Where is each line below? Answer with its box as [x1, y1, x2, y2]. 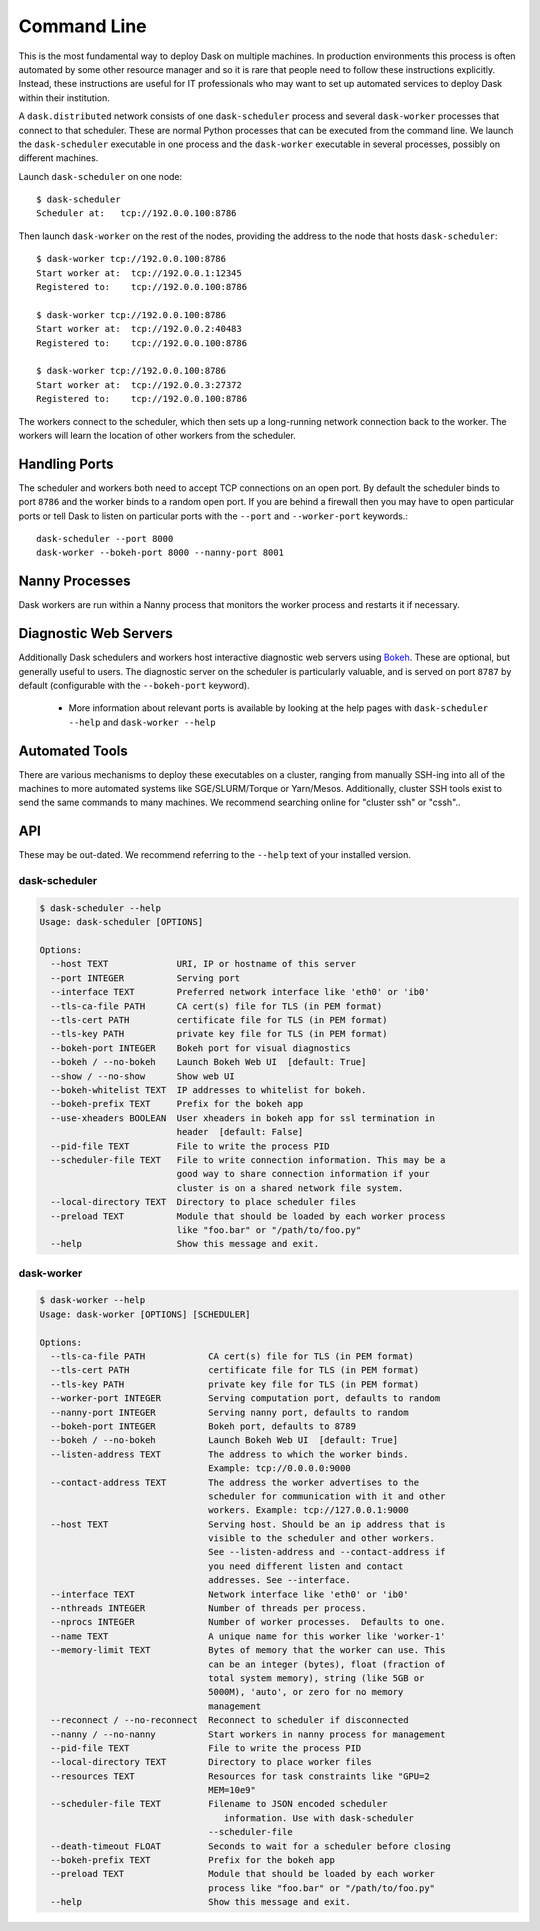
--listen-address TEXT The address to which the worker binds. [50, 1448, 409, 1460]
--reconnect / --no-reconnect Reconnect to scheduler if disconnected [50, 1715, 409, 1726]
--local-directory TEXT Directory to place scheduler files [50, 1196, 357, 1208]
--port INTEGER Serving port [50, 972, 240, 984]
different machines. [18, 152, 99, 164]
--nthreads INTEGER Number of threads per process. [50, 1603, 367, 1614]
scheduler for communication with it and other [208, 1490, 446, 1502]
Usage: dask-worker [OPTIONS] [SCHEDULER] [39, 1308, 251, 1320]
